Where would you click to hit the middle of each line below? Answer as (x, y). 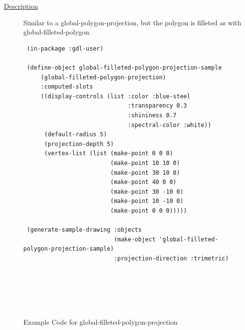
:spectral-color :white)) (169, 125)
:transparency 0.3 (157, 106)
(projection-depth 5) (79, 144)
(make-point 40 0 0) (143, 182)
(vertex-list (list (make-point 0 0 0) (108, 154)
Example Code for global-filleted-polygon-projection (101, 322)
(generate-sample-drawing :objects (84, 230)
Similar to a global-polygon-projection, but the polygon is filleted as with (132, 22)
